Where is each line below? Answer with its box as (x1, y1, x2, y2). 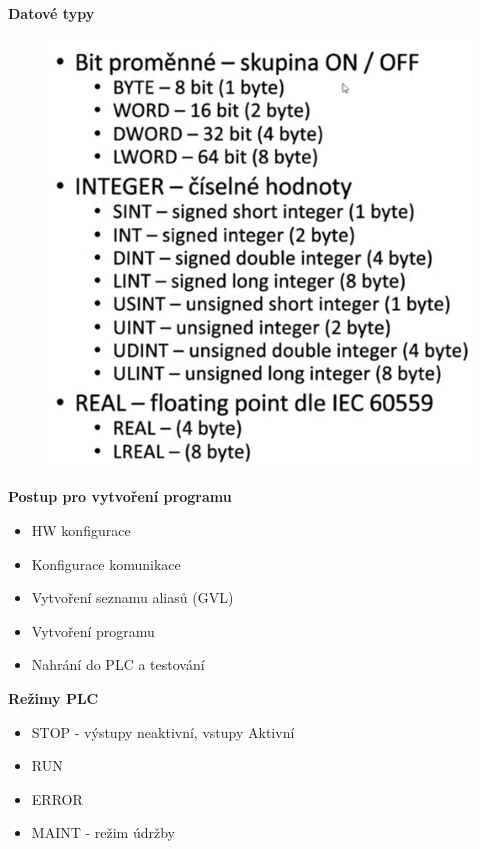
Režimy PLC (8, 687, 99, 708)
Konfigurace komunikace (31, 553, 181, 574)
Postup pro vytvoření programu (8, 486, 232, 507)
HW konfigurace (31, 520, 131, 541)
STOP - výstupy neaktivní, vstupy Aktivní (31, 721, 295, 742)
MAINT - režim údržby (31, 822, 175, 843)
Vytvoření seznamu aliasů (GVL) (31, 587, 234, 608)
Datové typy (8, 3, 95, 23)
